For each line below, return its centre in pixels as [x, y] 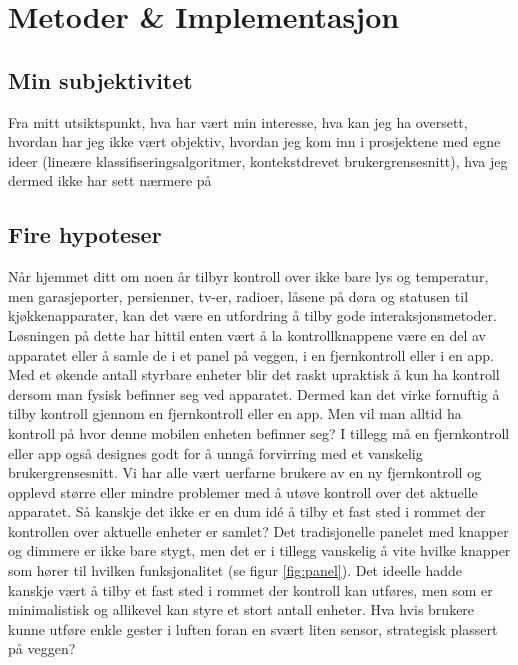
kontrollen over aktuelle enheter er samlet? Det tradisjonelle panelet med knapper [258, 530]
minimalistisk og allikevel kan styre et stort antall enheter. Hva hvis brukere [241, 609]
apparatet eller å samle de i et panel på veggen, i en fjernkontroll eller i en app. [251, 354]
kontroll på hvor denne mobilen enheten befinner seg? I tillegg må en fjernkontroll [259, 432]
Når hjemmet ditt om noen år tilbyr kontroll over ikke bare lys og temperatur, [248, 276]
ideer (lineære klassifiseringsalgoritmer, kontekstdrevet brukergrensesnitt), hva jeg [258, 160]
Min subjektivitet [100, 79]
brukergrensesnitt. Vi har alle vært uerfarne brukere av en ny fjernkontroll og [245, 472]
